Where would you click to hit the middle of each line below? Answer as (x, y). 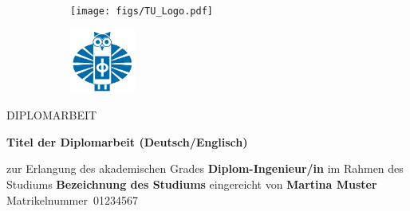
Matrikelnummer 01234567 (72, 199)
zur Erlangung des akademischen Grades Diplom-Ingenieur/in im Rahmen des (205, 168)
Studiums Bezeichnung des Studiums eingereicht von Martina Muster (192, 184)
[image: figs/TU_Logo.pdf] (142, 11)
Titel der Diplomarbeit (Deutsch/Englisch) (127, 141)
